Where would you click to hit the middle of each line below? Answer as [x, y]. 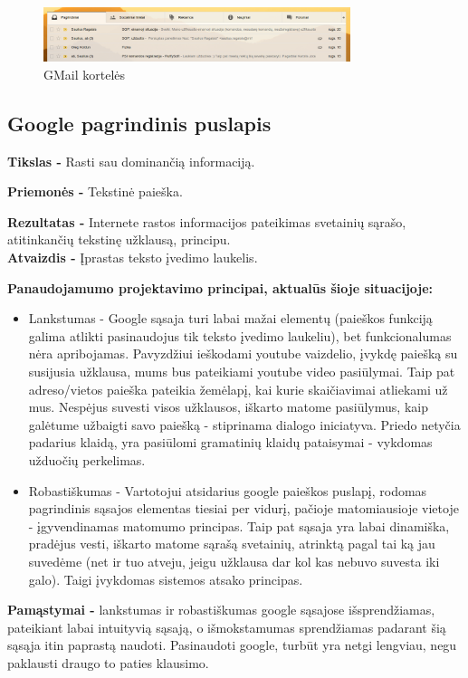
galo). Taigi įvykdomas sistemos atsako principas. [166, 579]
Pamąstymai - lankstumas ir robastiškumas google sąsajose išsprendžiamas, [221, 610]
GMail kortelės [85, 74]
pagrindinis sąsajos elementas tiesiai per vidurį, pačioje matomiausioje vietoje [244, 508]
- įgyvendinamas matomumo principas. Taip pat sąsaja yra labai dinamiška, [239, 525]
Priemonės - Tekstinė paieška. [95, 191]
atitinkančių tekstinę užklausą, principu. [119, 239]
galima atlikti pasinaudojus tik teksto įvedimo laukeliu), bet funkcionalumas [240, 335]
